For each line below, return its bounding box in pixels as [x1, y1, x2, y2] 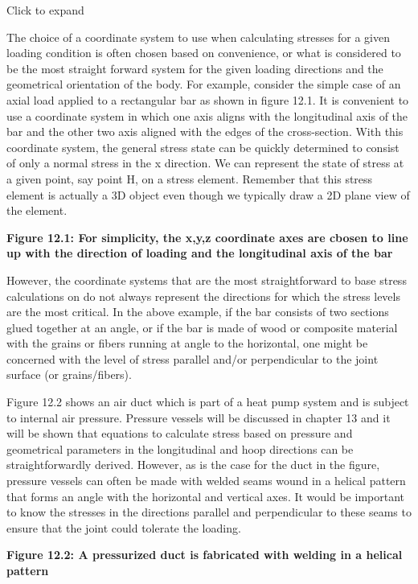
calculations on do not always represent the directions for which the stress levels [6, 287, 400, 304]
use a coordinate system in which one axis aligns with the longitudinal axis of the [6, 107, 408, 124]
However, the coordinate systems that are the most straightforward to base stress [6, 271, 407, 288]
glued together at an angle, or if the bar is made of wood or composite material [6, 319, 398, 335]
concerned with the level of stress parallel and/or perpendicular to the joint [6, 350, 379, 367]
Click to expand [6, 2, 84, 18]
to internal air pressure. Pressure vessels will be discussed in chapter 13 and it [6, 409, 391, 426]
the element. [6, 202, 68, 219]
